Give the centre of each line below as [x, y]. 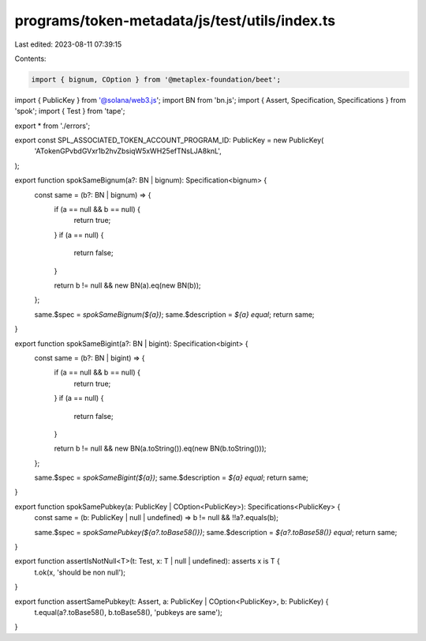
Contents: [30, 58]
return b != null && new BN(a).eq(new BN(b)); [127, 285]
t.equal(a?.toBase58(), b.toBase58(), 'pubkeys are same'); [128, 612]
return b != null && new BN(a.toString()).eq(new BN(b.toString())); [160, 449]
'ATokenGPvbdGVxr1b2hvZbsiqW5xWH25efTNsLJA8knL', [128, 151]
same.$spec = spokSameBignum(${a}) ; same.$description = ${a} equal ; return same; [174, 314]
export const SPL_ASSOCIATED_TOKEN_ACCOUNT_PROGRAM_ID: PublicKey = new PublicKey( [169, 140]
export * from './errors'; [52, 126]
